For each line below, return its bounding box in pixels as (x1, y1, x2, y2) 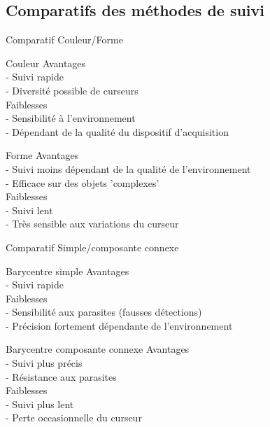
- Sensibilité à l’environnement (6, 111, 136, 125)
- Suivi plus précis (6, 356, 83, 370)
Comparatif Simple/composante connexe (6, 239, 179, 254)
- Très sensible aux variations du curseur (6, 216, 179, 231)
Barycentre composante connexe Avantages (6, 342, 190, 356)
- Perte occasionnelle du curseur (6, 410, 142, 425)
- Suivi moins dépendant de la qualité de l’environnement (6, 161, 251, 176)
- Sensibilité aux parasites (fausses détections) (6, 304, 202, 319)
